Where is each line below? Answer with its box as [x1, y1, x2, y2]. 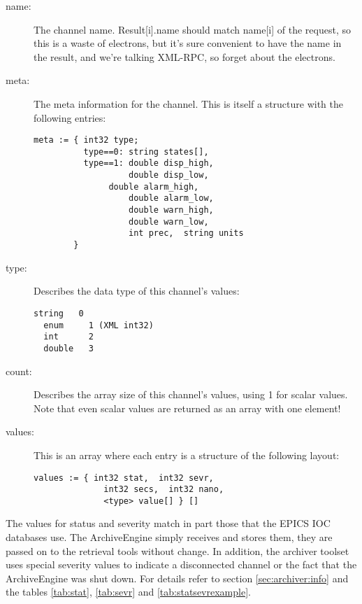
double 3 [43, 343, 94, 353]
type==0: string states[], [83, 146, 209, 157]
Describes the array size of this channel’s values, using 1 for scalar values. [34, 387, 348, 402]
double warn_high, [129, 205, 214, 216]
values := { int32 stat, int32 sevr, [34, 472, 214, 483]
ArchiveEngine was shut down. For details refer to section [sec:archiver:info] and [6, 570, 349, 585]
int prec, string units [129, 228, 244, 239]
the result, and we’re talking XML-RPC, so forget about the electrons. [34, 49, 335, 64]
